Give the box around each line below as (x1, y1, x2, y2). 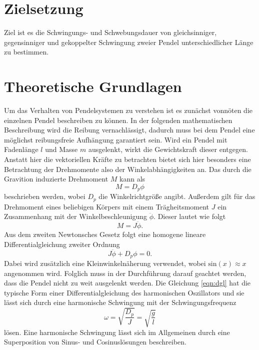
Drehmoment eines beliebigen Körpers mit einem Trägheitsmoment (4, 201, 209, 211)
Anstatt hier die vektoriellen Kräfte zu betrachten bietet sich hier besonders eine (4, 154, 251, 164)
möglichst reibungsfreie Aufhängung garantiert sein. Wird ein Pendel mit (4, 134, 227, 144)
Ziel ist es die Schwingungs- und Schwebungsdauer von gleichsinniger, (4, 27, 217, 37)
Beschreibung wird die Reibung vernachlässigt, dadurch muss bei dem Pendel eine (4, 124, 255, 135)
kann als (119, 173, 145, 184)
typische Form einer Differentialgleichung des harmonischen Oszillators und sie (4, 287, 244, 297)
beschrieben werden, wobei (4, 191, 85, 201)
